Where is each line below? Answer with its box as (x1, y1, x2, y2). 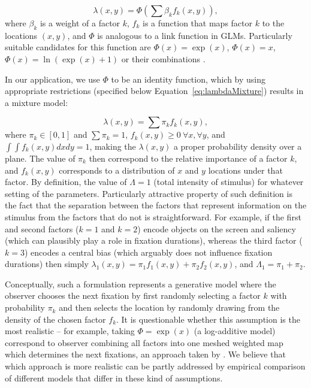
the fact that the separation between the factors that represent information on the (5, 199, 307, 211)
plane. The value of (5, 151, 76, 164)
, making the (89, 140, 136, 152)
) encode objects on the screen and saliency (137, 222, 296, 235)
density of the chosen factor (5, 313, 106, 325)
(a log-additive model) (194, 325, 276, 337)
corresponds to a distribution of (59, 163, 175, 176)
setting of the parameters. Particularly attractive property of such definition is (5, 187, 292, 199)
